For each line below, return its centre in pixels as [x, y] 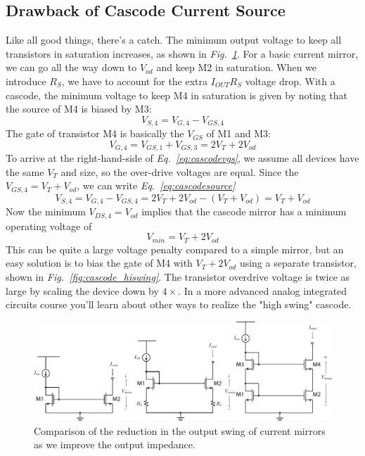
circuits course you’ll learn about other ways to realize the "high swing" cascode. [179, 304]
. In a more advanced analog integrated [263, 290]
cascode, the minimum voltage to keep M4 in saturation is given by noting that [177, 95]
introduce [26, 81]
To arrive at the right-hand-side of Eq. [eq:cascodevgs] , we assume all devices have [182, 158]
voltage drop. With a [290, 81]
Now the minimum [46, 211]
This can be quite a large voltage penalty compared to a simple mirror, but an [175, 249]
